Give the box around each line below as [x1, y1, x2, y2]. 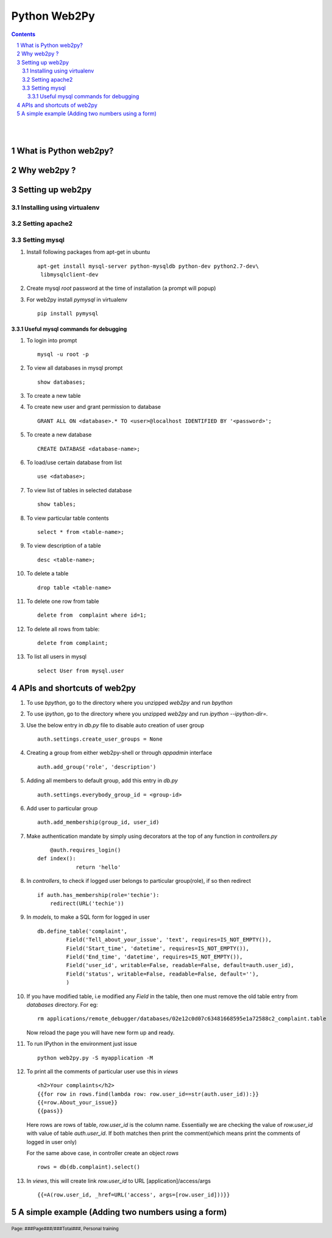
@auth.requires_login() [49, 847, 121, 854]
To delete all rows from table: [26, 625, 100, 633]
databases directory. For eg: [26, 1001, 98, 1008]
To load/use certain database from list [26, 459, 122, 466]
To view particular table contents [26, 514, 109, 522]
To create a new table [26, 392, 82, 400]
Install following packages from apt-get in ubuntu [26, 248, 150, 256]
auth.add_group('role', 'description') [37, 763, 157, 770]
